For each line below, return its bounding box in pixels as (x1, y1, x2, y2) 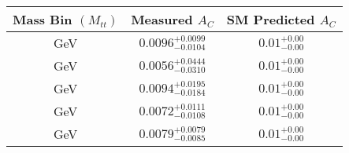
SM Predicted (226, 10, 315, 28)
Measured (131, 10, 193, 28)
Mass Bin (13, 10, 72, 28)
